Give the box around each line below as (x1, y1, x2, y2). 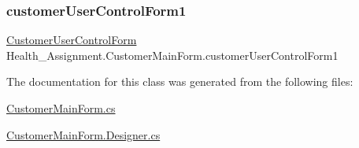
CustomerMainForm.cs (6, 100, 116, 116)
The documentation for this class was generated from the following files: (6, 73, 353, 90)
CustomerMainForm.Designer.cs (6, 126, 161, 142)
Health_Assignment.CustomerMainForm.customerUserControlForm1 (6, 46, 339, 63)
